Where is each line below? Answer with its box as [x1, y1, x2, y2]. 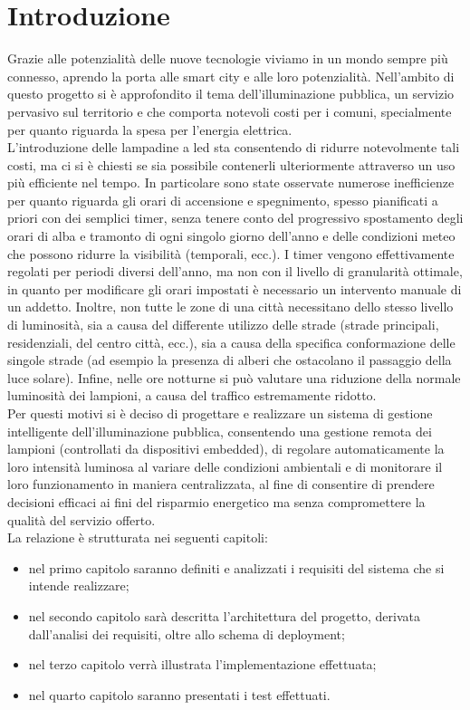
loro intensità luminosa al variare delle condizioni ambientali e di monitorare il [7, 456, 443, 475]
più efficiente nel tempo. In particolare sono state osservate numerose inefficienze [7, 173, 455, 192]
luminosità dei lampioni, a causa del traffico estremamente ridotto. [7, 386, 377, 405]
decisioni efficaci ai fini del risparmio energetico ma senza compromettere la [7, 492, 426, 511]
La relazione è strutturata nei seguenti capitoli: [7, 528, 268, 547]
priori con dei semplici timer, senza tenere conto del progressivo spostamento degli [7, 208, 464, 227]
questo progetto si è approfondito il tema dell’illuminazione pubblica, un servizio [7, 84, 455, 103]
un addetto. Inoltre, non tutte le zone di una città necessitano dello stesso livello [7, 297, 454, 316]
